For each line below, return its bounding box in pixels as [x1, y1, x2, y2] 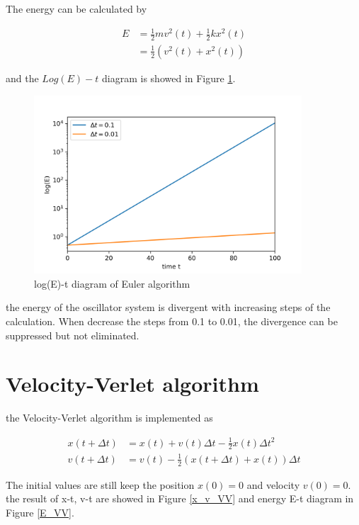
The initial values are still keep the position [6, 477, 195, 492]
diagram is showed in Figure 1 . [102, 71, 236, 85]
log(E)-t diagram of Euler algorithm [34, 276, 190, 290]
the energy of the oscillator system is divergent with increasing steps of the [6, 300, 331, 315]
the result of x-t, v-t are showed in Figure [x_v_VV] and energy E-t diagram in [6, 491, 354, 506]
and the [6, 71, 39, 85]
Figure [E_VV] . [6, 504, 74, 519]
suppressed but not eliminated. [6, 327, 139, 342]
